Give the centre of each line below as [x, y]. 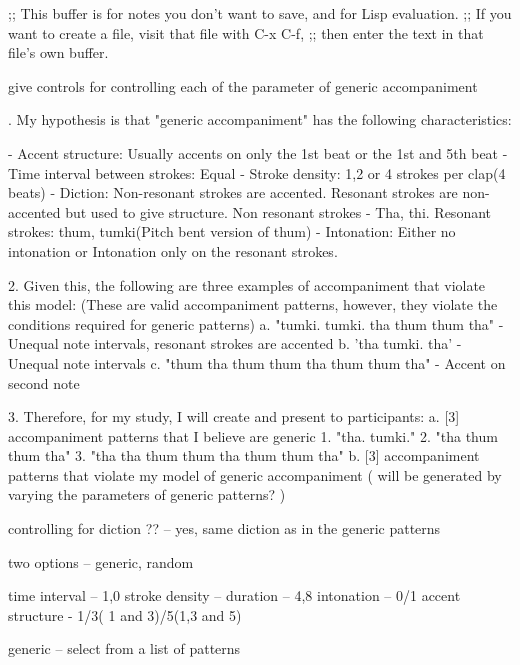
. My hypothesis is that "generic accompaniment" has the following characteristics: [260, 119]
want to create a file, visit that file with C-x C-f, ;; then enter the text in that [246, 32]
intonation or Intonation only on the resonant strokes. [173, 250]
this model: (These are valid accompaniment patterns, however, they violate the [253, 304]
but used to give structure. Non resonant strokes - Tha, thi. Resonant [278, 211]
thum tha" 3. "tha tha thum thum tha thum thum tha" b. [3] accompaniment [244, 455]
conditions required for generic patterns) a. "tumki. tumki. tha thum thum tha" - [256, 323]
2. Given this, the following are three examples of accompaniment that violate [247, 284]
